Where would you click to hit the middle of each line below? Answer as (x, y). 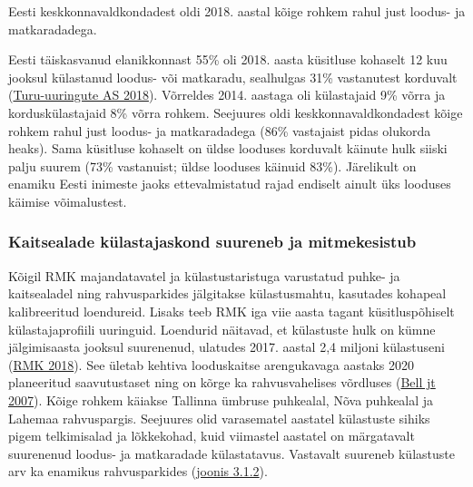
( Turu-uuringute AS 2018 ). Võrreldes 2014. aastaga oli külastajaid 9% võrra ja (227, 95)
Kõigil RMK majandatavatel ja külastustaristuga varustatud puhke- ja (204, 275)
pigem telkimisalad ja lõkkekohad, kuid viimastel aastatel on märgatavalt (212, 436)
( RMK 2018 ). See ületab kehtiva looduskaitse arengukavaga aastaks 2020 (211, 364)
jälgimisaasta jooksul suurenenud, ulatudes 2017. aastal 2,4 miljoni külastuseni (227, 347)
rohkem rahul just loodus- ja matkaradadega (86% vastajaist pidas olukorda (220, 130)
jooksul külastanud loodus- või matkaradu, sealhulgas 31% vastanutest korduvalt (233, 77)
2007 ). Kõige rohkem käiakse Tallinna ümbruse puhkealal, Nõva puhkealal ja (221, 399)
